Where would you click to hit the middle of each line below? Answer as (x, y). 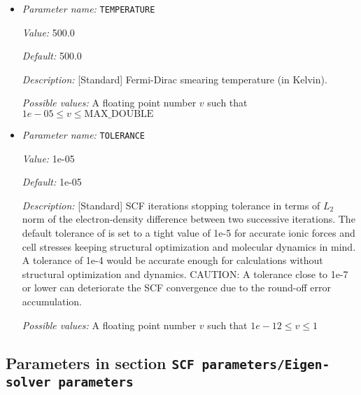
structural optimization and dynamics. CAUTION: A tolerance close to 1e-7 (185, 273)
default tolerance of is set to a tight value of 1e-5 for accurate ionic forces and (189, 233)
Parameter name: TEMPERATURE (89, 8)
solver (28, 382)
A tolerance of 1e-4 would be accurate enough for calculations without (172, 260)
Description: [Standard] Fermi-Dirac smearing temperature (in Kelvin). (175, 79)
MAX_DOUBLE (119, 115)
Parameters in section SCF (100, 362)
